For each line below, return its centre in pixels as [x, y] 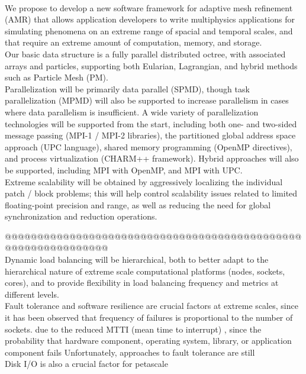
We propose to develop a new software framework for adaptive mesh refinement [149, 7]
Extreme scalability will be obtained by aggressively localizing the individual [144, 181]
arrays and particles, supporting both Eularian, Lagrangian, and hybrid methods [151, 65]
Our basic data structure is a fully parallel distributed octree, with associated [145, 54]
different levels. [32, 294]
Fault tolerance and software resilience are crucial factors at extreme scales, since [152, 306]
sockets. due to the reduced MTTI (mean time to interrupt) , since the [133, 329]
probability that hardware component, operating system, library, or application [148, 341]
